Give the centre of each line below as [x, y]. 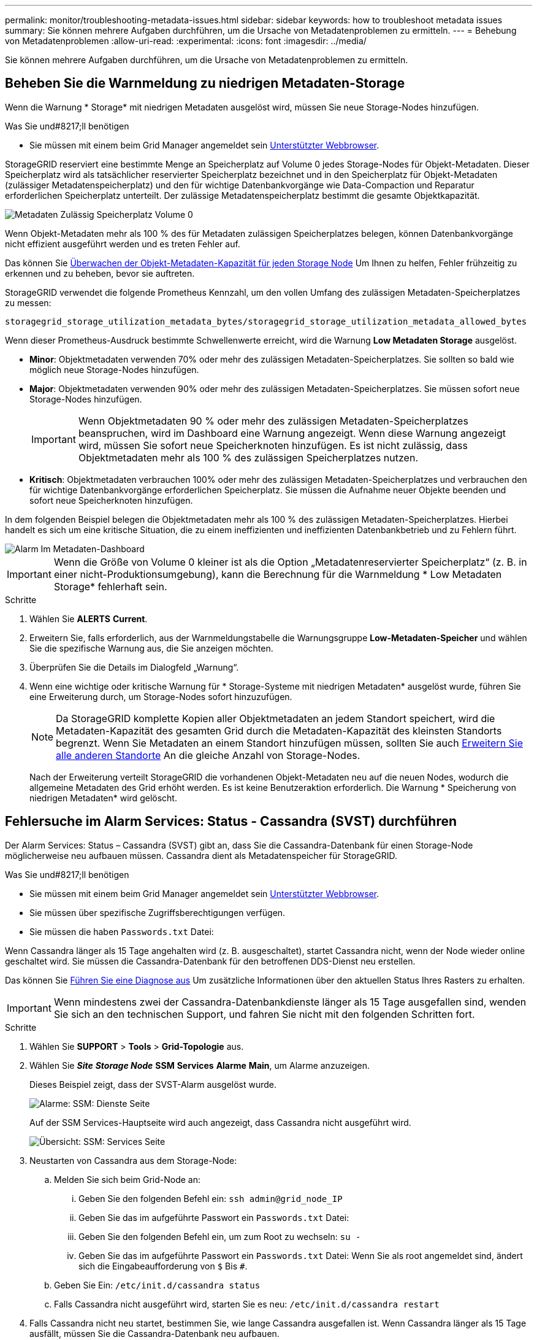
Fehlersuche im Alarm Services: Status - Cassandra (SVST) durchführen [231, 822]
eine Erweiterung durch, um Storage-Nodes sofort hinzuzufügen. [161, 696]
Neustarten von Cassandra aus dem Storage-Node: [133, 1160]
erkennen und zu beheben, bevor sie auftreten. [100, 273]
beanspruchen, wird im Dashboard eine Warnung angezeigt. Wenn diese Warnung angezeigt [292, 433]
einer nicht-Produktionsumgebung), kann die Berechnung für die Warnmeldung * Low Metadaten [278, 574]
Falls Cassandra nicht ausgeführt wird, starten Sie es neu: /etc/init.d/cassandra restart [247, 1304]
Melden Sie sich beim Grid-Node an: [127, 1179]
